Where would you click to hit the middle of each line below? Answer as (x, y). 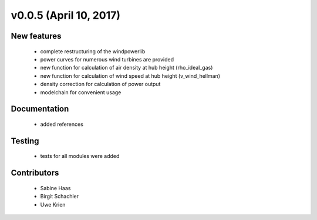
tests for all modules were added (80, 156)
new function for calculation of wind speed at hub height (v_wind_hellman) (130, 75)
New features (36, 36)
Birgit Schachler (60, 197)
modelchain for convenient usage (81, 92)
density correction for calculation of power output (100, 84)
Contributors (35, 173)
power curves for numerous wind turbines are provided (107, 59)
